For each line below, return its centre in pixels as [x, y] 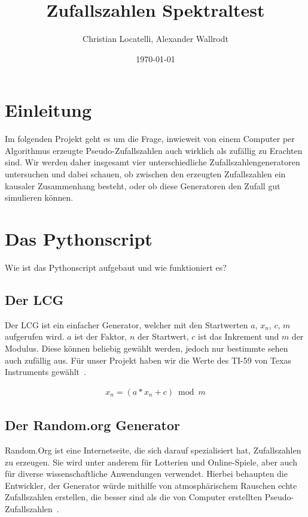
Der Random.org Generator [92, 425]
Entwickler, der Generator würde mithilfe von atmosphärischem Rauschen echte [151, 485]
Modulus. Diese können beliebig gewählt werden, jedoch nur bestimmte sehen [147, 348]
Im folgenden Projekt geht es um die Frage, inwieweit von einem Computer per [150, 139]
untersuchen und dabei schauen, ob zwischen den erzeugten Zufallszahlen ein [145, 174]
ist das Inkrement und [239, 336]
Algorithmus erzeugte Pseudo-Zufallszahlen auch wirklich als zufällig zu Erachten [154, 150]
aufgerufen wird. [35, 336]
